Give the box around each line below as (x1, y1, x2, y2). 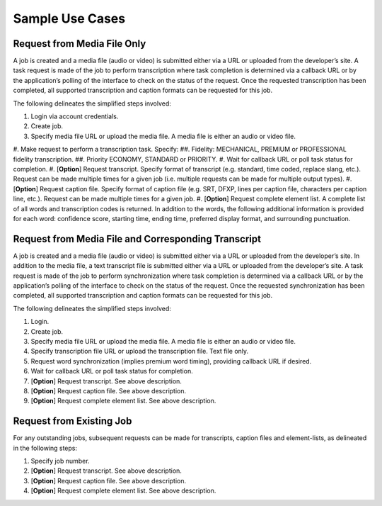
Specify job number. (30, 456, 90, 465)
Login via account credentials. (30, 112, 119, 120)
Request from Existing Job (13, 415, 132, 427)
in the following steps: (13, 444, 78, 452)
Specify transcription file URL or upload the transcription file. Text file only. (30, 347, 249, 356)
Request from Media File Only (13, 38, 146, 50)
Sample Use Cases (13, 11, 126, 26)
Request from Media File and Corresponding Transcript (13, 232, 262, 244)
